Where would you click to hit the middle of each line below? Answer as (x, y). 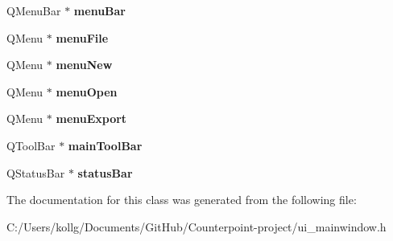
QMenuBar (34, 10)
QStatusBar (36, 172)
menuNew (84, 65)
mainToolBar (105, 145)
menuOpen (87, 91)
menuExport (91, 118)
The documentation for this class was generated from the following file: (182, 200)
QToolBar (31, 145)
